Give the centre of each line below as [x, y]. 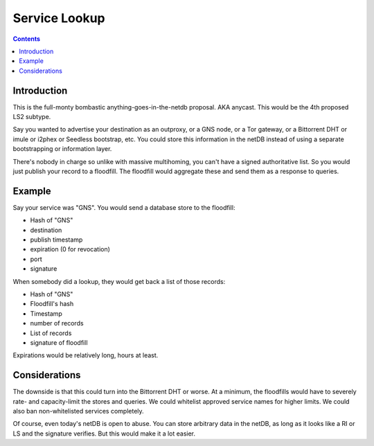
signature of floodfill [59, 342]
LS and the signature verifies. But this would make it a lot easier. [104, 434]
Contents [27, 39]
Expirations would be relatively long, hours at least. [86, 355]
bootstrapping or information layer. [62, 149]
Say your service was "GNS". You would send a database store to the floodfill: [124, 207]
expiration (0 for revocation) [70, 249]
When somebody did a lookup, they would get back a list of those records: [119, 281]
